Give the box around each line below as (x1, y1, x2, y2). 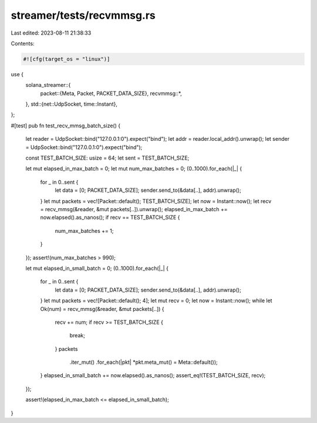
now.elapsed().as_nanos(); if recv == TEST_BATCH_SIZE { (40, 214, 180, 221)
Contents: (11, 40, 35, 47)
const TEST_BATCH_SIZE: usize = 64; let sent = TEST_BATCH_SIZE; (25, 154, 190, 161)
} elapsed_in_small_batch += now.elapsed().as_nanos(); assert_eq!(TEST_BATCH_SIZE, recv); (40, 372, 266, 379)
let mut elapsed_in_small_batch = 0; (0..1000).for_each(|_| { (25, 265, 168, 272)
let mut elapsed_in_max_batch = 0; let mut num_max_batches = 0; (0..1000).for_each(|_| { (25, 165, 242, 172)
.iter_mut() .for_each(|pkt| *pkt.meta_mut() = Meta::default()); (69, 358, 218, 366)
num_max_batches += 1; (55, 227, 114, 234)
